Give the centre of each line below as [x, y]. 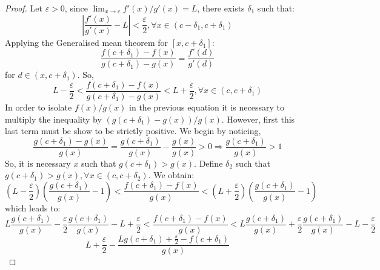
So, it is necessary [38, 163]
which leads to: [33, 207]
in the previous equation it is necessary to [207, 107]
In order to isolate [38, 107]
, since [76, 8]
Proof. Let [24, 8]
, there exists [221, 8]
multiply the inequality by [53, 119]
